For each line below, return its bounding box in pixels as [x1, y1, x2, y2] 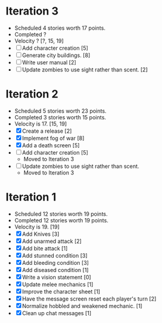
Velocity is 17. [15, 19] [14, 120, 67, 127]
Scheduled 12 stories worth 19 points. [14, 210, 108, 218]
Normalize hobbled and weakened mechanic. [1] [22, 302, 143, 310]
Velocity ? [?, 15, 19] [14, 37, 64, 44]
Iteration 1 [5, 190, 57, 204]
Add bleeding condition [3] [22, 259, 89, 266]
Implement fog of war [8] [22, 135, 85, 142]
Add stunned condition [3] [22, 251, 88, 259]
